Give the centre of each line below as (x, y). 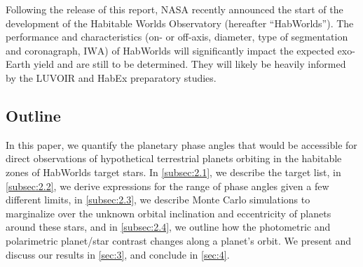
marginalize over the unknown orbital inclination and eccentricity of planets (169, 213)
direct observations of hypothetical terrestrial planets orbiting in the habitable (174, 158)
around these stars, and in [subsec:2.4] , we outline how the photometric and (168, 227)
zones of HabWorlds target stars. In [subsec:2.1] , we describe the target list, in (173, 172)
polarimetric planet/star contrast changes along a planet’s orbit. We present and (178, 240)
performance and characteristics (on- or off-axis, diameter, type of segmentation (177, 37)
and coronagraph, (43, 50)
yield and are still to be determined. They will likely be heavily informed (190, 64)
